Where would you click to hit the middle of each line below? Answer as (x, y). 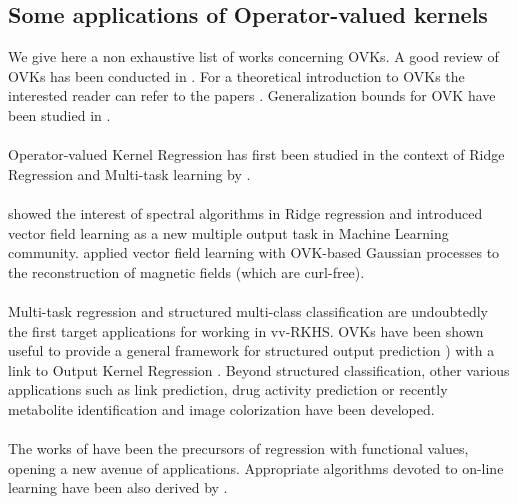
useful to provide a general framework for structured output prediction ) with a (251, 350)
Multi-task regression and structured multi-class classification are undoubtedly (248, 310)
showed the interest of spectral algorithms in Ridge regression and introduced (245, 212)
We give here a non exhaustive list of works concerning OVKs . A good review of (253, 56)
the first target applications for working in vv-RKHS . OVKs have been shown (246, 330)
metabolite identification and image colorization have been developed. (221, 408)
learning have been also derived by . (118, 487)
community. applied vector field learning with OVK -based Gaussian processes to (254, 252)
